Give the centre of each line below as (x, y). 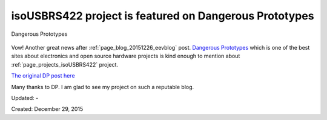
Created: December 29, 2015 (47, 109)
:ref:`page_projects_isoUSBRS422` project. (64, 64)
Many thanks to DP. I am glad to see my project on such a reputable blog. (103, 87)
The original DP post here (43, 76)
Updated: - (25, 98)
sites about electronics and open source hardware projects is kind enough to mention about (126, 56)
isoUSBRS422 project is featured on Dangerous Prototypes (163, 16)
